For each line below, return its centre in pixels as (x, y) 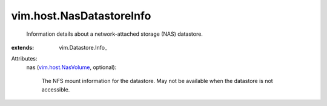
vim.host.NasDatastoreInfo (81, 16)
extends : (23, 47)
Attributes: (24, 59)
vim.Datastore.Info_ (83, 47)
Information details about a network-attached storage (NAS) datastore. (114, 34)
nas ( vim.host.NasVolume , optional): (71, 67)
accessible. (56, 89)
